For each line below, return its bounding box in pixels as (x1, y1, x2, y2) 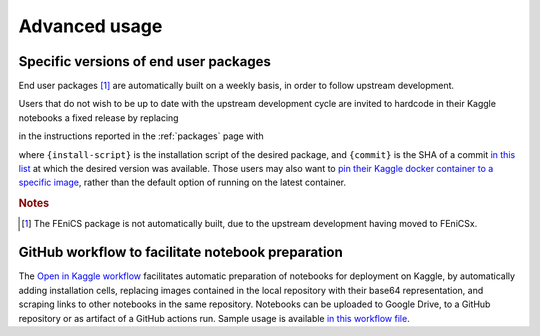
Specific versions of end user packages (18, 53, 272, 70)
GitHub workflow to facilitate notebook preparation (18, 244, 344, 261)
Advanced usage (18, 15, 163, 37)
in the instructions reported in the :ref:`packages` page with (18, 130, 264, 142)
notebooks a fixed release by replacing (18, 111, 179, 124)
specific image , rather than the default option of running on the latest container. (18, 176, 347, 189)
